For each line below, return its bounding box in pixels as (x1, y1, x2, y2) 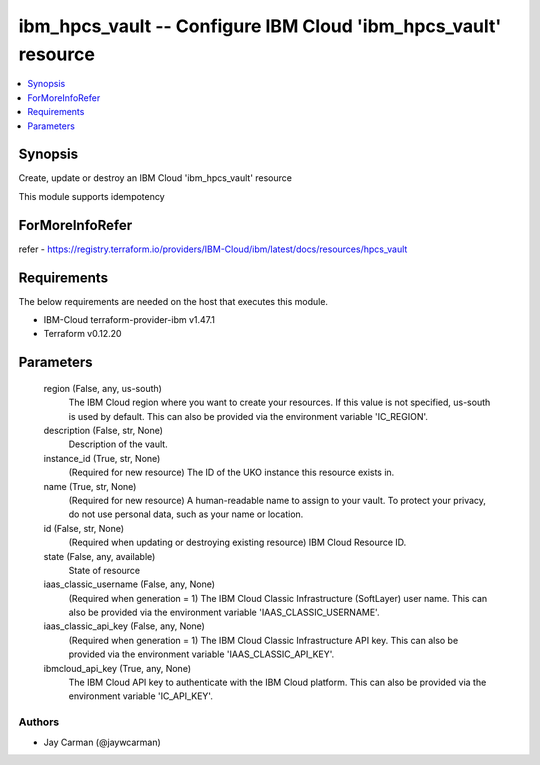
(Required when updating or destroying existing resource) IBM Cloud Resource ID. (68, 536, 407, 549)
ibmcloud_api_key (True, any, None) (43, 662, 192, 674)
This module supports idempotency (18, 190, 165, 202)
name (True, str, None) (43, 480, 137, 492)
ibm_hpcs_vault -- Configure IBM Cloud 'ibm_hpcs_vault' (18, 15, 502, 37)
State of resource (68, 564, 141, 576)
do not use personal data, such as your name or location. (68, 508, 304, 520)
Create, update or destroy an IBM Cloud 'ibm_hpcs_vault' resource (18, 172, 292, 184)
